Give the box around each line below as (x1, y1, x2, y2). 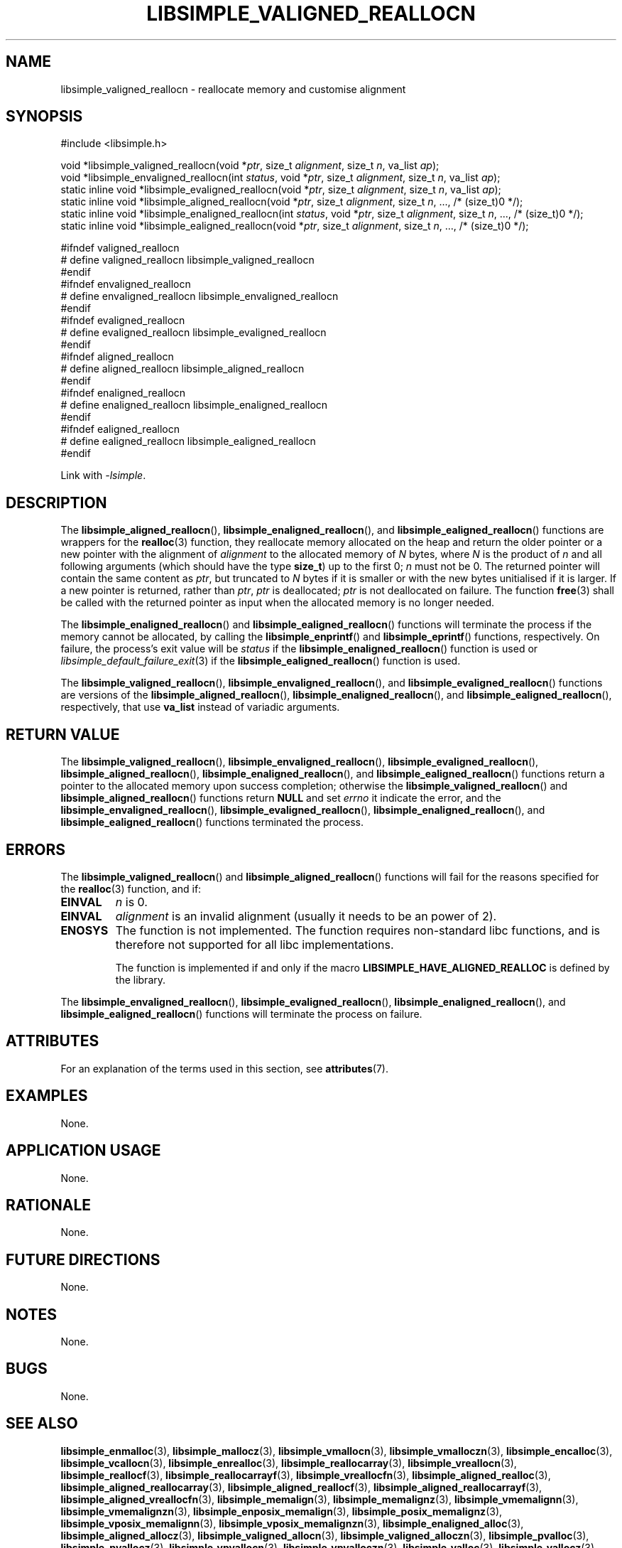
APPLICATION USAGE (6, 1141, 161, 1160)
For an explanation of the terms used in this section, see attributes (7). (60, 1062, 388, 1075)
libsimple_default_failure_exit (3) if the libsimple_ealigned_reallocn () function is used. (60, 655, 461, 667)
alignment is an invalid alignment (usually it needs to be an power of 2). (115, 908, 497, 923)
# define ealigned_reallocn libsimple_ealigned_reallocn (60, 435, 316, 448)
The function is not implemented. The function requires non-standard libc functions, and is (115, 923, 600, 937)
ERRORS (6, 840, 66, 859)
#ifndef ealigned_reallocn (60, 423, 180, 436)
